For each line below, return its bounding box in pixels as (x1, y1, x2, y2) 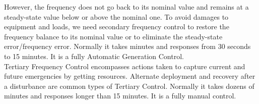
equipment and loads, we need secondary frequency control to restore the (4, 21, 229, 32)
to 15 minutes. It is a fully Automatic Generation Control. (4, 50, 184, 61)
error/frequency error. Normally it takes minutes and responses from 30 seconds (4, 41, 251, 51)
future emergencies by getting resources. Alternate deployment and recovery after (4, 71, 255, 81)
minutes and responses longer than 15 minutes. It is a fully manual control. (4, 90, 236, 101)
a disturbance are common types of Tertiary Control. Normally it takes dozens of (4, 80, 254, 91)
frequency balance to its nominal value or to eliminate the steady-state (4, 31, 223, 41)
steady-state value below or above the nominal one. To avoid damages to (4, 11, 229, 22)
